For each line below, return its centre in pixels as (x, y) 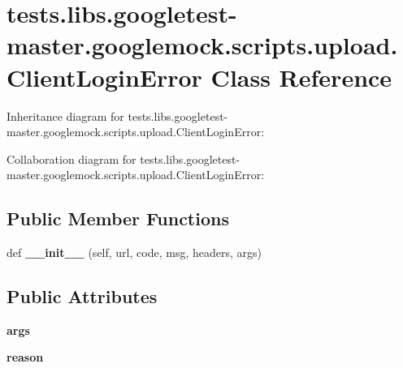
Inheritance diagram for (65, 116)
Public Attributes (82, 296)
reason (25, 357)
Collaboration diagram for (71, 158)
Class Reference (301, 77)
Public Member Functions (118, 218)
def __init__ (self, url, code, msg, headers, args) (134, 252)
